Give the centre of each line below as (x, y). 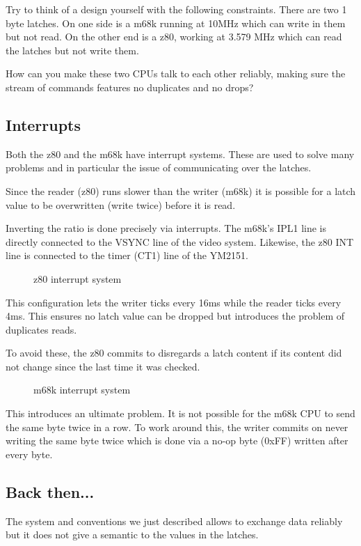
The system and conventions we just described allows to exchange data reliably (174, 521)
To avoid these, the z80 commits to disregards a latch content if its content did (174, 353)
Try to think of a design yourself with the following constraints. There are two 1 (176, 9)
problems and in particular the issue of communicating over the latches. (159, 167)
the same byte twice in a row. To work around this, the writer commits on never (177, 427)
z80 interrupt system (78, 278)
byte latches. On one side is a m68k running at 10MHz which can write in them (176, 23)
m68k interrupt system (82, 390)
